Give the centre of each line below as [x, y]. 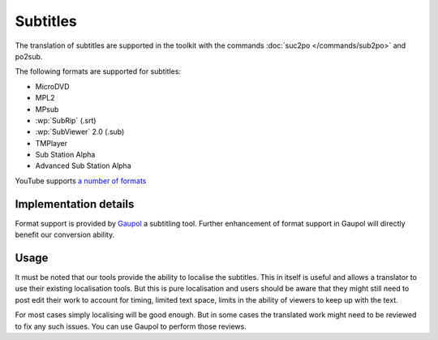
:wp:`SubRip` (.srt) [66, 120]
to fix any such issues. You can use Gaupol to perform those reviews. [131, 326]
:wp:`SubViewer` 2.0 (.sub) [80, 132]
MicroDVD [52, 86]
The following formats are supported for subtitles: [98, 71]
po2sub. [29, 56]
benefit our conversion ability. [65, 235]
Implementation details [75, 204]
